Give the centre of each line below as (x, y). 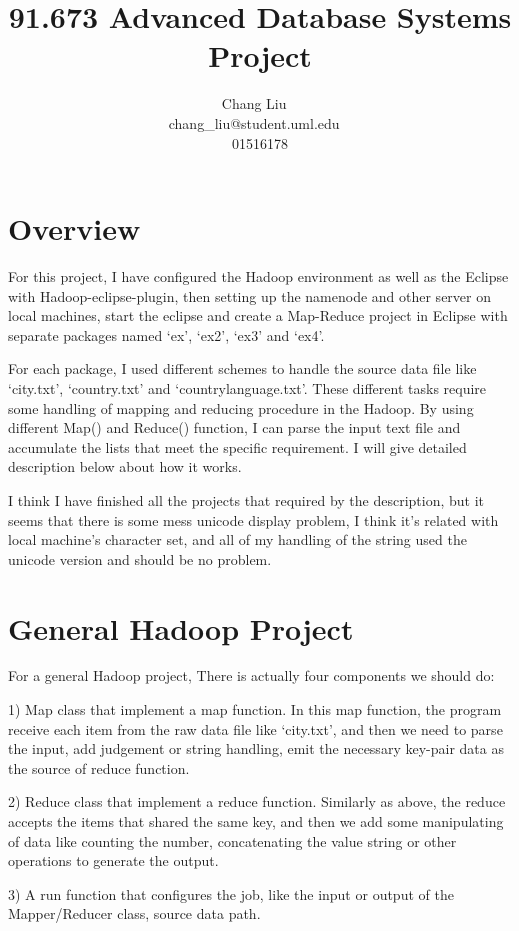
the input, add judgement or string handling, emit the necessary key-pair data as (256, 748)
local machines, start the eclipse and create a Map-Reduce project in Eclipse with (258, 315)
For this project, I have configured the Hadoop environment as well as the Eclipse (258, 276)
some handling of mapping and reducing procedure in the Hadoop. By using (241, 407)
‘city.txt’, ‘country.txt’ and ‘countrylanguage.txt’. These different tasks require (247, 388)
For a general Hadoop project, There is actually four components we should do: (251, 675)
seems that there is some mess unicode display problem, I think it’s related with (253, 519)
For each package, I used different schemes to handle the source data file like (242, 368)
